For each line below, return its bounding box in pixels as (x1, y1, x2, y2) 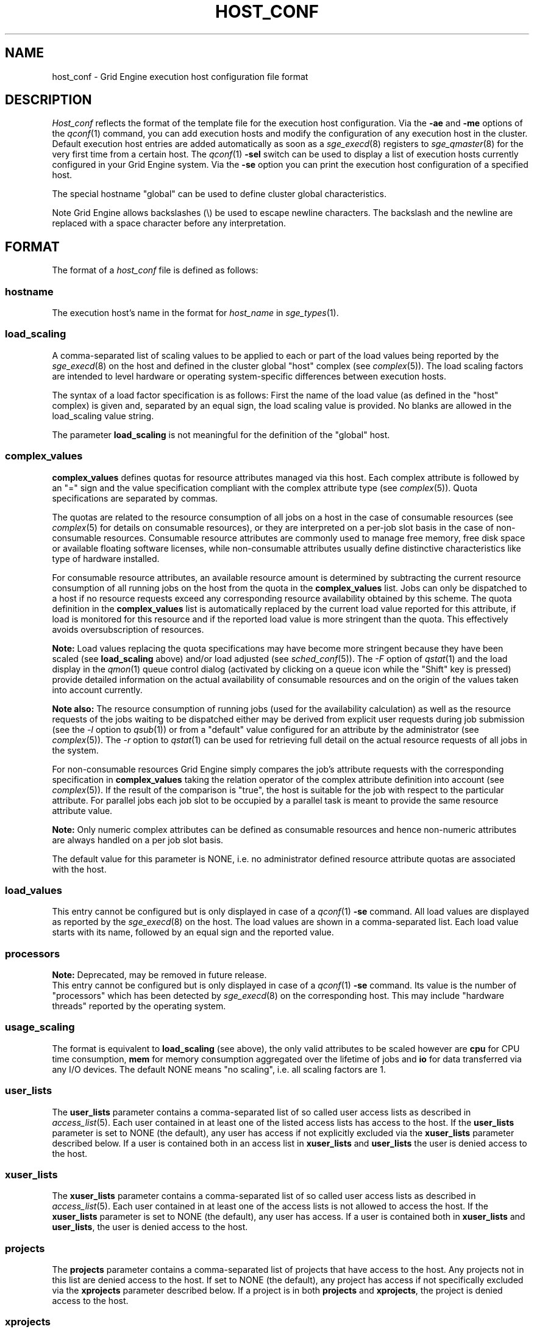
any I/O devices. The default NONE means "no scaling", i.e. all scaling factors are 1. (52, 1064, 386, 1075)
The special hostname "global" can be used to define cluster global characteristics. (52, 189, 387, 200)
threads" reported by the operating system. (52, 1001, 226, 1012)
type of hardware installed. (52, 553, 160, 564)
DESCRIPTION (5, 92, 92, 108)
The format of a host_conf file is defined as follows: (52, 265, 258, 276)
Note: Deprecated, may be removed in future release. (52, 970, 267, 981)
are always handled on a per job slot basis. (52, 834, 224, 845)
